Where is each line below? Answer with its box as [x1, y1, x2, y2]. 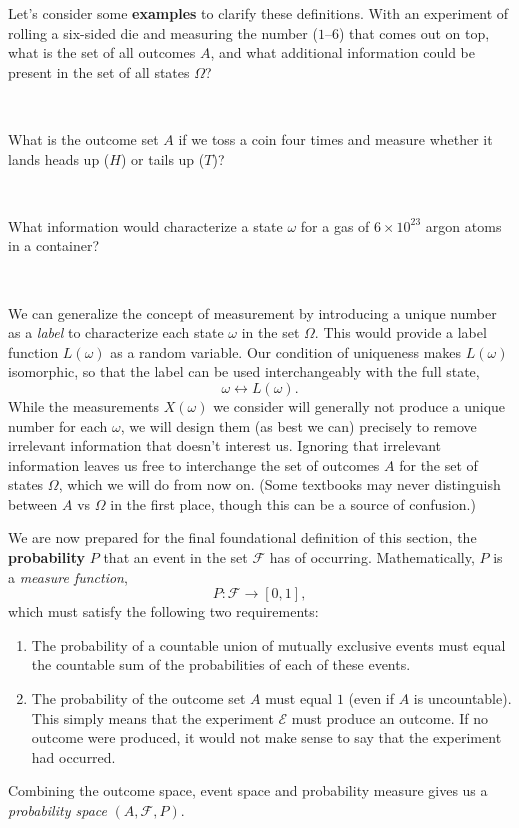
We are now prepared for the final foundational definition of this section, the [8, 527, 477, 548]
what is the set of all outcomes [8, 42, 196, 63]
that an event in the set [103, 547, 248, 568]
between [8, 493, 58, 514]
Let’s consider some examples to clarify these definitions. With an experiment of [8, 3, 509, 23]
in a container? [8, 235, 100, 256]
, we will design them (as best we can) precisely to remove [120, 415, 477, 436]
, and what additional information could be [210, 42, 475, 63]
